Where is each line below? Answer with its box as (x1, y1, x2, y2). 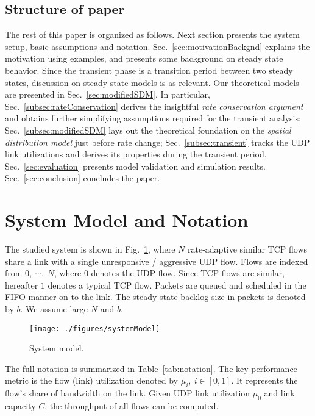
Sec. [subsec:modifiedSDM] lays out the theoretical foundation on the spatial (5, 123, 291, 136)
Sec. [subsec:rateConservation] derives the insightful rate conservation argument (5, 99, 303, 112)
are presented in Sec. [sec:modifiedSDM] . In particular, (5, 88, 210, 101)
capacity (5, 400, 36, 412)
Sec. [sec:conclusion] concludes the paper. (5, 171, 160, 184)
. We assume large (20, 303, 88, 315)
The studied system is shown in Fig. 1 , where (5, 243, 175, 256)
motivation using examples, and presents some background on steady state (5, 52, 283, 65)
